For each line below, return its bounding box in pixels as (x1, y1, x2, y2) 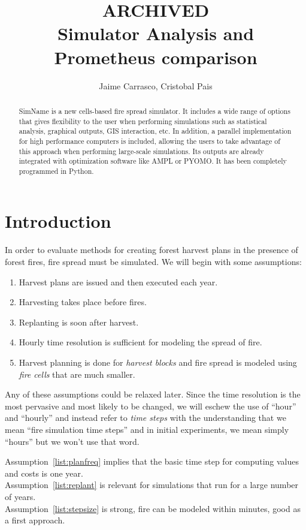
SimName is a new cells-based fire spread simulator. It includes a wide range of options (19, 106, 290, 116)
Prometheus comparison (54, 44, 257, 69)
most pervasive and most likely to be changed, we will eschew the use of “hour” (5, 399, 296, 412)
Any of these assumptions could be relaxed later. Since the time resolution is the (5, 388, 301, 400)
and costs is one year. (5, 466, 83, 479)
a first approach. (5, 514, 65, 526)
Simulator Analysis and (57, 21, 255, 46)
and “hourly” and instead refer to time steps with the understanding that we (5, 411, 286, 424)
